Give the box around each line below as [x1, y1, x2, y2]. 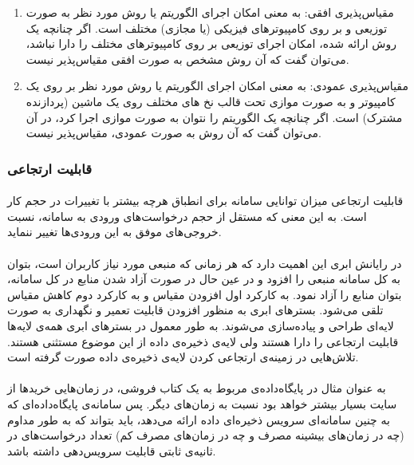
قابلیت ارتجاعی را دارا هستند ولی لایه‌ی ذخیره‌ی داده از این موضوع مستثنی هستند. [7, 333, 399, 349]
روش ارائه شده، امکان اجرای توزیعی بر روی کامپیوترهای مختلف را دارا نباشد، [26, 35, 396, 52]
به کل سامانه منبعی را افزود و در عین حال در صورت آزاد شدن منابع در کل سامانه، [7, 270, 400, 287]
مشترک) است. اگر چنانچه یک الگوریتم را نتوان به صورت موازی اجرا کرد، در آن [26, 108, 403, 125]
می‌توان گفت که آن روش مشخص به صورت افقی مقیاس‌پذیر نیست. [26, 50, 349, 67]
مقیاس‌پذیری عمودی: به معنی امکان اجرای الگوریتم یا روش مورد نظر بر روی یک [26, 77, 408, 94]
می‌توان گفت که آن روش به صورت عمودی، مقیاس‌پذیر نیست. [26, 124, 321, 141]
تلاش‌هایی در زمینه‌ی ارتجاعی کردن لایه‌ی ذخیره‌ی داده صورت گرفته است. [7, 349, 359, 365]
